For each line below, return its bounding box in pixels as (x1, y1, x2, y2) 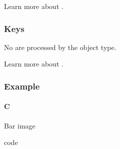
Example (4, 79, 40, 92)
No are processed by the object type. (4, 41, 116, 52)
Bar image (4, 120, 35, 130)
